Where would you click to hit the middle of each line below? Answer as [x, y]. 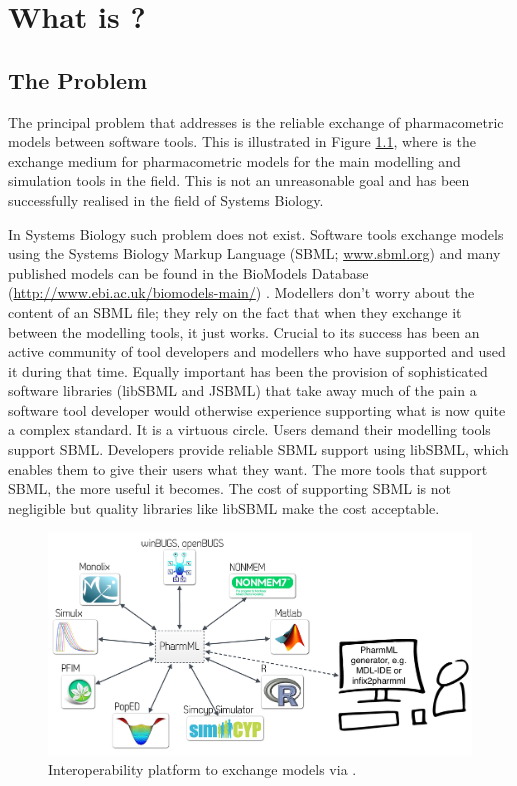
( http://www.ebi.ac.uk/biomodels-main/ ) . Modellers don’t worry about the [241, 292]
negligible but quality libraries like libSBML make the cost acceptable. [224, 507]
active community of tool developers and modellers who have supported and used [257, 351]
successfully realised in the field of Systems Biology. [166, 199]
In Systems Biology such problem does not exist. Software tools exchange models [256, 233]
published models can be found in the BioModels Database [188, 272]
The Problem [78, 79]
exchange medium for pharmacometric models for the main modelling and [234, 160]
